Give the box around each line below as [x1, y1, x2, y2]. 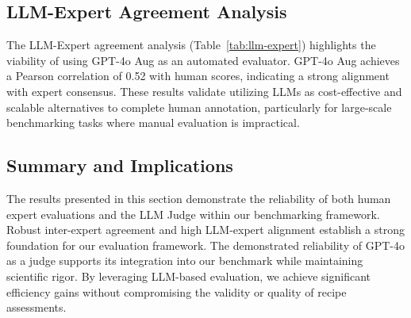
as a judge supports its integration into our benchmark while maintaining [6, 252, 363, 269]
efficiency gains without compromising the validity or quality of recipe [6, 283, 347, 300]
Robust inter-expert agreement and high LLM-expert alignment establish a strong [6, 221, 405, 238]
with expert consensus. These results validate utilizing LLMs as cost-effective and [6, 82, 402, 99]
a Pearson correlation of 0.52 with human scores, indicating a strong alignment [6, 67, 390, 84]
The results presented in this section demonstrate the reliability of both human [6, 190, 391, 206]
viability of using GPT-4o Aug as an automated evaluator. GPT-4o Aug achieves [6, 52, 400, 68]
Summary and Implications [6, 153, 233, 178]
